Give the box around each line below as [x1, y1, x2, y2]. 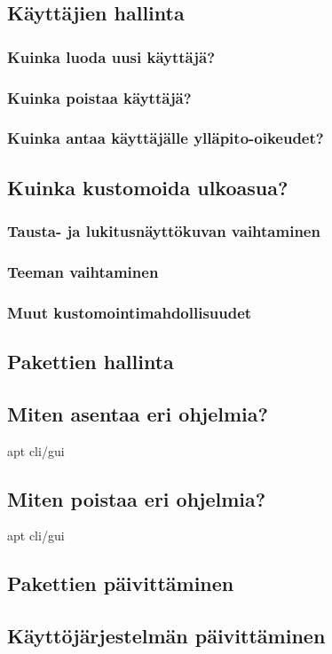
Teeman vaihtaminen [7, 260, 159, 282]
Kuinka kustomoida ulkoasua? [7, 173, 289, 201]
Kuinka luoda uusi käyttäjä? [7, 45, 216, 67]
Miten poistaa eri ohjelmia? [7, 485, 266, 512]
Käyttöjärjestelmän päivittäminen [7, 622, 326, 650]
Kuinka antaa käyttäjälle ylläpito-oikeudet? [7, 127, 324, 149]
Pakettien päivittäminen [7, 570, 234, 597]
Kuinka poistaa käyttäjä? [7, 86, 192, 108]
